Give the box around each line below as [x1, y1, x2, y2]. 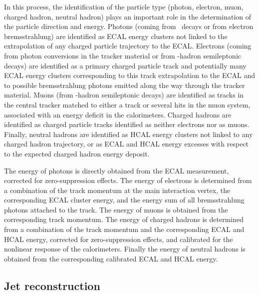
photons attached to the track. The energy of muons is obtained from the [4, 204, 228, 214]
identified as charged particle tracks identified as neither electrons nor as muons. [4, 119, 250, 129]
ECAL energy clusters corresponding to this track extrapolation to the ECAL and [4, 70, 256, 80]
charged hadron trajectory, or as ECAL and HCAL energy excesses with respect [4, 138, 249, 149]
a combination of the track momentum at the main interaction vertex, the [4, 184, 231, 195]
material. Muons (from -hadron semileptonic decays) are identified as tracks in [4, 89, 244, 100]
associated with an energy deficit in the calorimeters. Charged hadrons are [4, 109, 232, 119]
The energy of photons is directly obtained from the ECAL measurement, [4, 165, 229, 175]
